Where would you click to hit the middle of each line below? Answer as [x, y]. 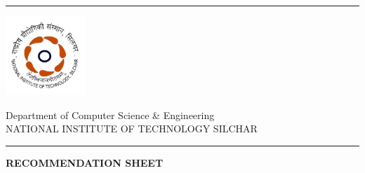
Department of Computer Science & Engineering [110, 115]
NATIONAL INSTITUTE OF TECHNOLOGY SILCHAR [132, 129]
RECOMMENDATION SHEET [85, 162]
